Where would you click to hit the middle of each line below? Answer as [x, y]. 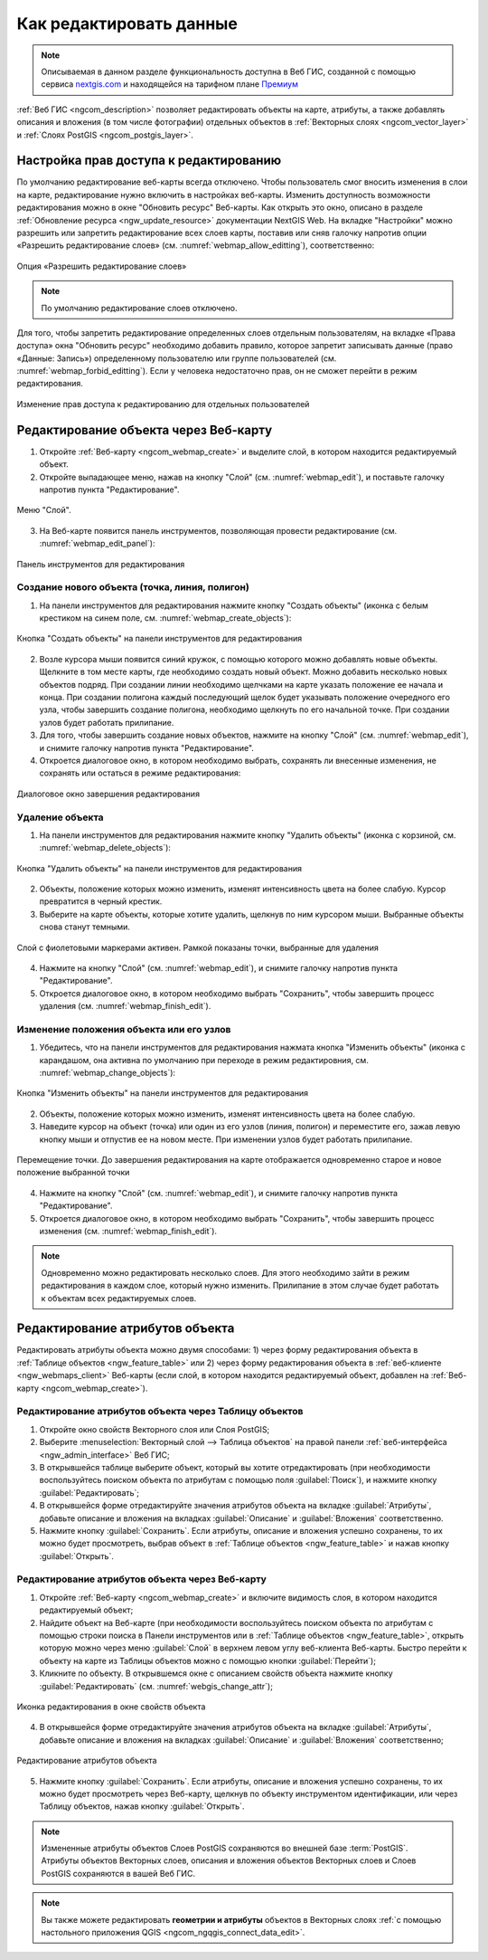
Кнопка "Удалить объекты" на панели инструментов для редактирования [160, 868]
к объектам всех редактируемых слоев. [119, 1298]
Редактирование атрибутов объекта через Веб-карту [141, 1579]
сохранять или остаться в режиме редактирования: [140, 773]
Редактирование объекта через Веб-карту [145, 430]
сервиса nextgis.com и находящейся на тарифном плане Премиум [169, 84]
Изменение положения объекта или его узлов [124, 1029]
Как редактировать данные [127, 24]
